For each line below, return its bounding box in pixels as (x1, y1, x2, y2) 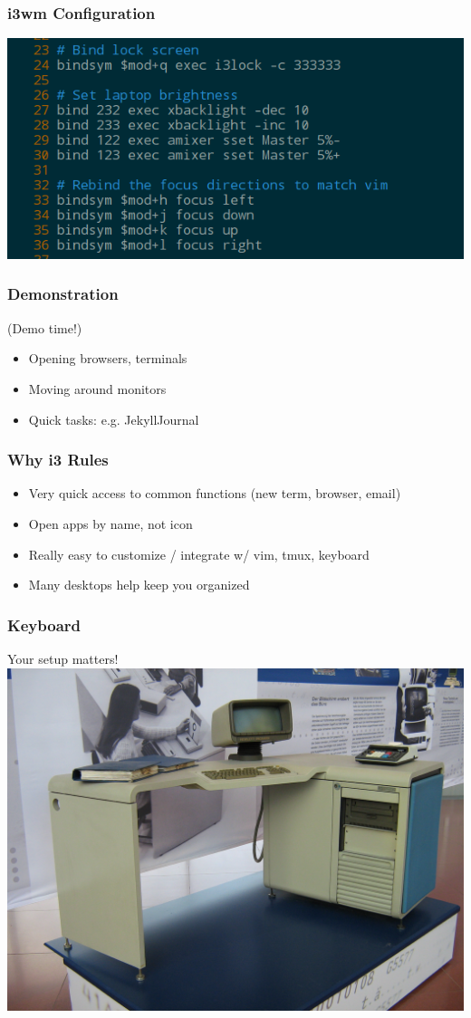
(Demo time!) (7, 318, 82, 337)
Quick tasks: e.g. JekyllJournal (28, 409, 199, 428)
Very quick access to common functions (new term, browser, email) (28, 484, 401, 503)
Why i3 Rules (7, 448, 109, 471)
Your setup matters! (7, 648, 119, 667)
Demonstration (7, 283, 119, 305)
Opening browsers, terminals (28, 349, 187, 368)
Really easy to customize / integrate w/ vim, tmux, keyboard (28, 544, 370, 563)
